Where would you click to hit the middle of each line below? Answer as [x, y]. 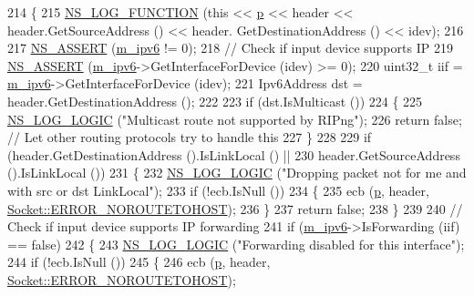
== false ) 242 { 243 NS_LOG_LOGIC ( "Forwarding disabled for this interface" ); [236, 244]
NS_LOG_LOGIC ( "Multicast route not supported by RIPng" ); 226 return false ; [235, 119]
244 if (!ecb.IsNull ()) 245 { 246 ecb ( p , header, [139, 262]
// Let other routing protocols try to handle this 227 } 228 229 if [190, 137]
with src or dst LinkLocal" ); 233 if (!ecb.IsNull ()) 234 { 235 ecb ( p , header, [218, 190]
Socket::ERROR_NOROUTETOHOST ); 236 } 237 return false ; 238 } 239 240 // [235, 208]
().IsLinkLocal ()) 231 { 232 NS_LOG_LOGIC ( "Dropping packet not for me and [237, 173]
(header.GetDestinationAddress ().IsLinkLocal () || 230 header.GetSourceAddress [234, 154]
